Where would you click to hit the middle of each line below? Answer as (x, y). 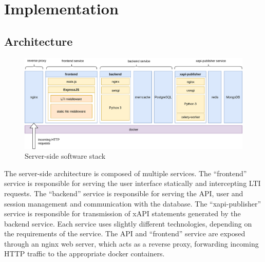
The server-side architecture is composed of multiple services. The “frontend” (126, 173)
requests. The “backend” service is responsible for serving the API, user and (124, 193)
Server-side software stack (65, 156)
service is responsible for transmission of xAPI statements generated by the (122, 213)
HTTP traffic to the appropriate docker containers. (84, 254)
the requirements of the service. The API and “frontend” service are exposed (125, 233)
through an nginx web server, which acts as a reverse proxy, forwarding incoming (131, 243)
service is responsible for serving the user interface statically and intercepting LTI (132, 183)
